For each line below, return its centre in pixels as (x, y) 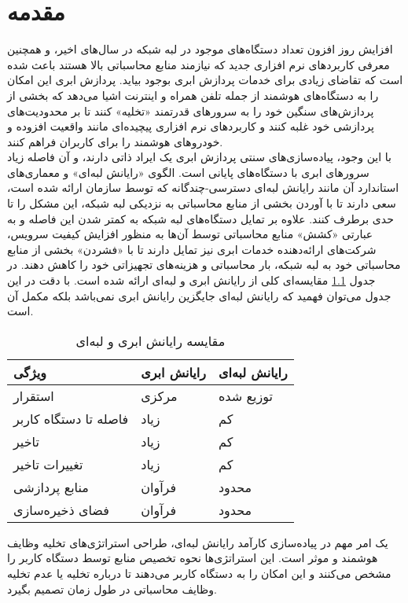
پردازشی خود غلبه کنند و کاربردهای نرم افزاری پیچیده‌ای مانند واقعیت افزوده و (191, 126)
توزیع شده (245, 395)
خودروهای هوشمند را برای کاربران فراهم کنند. (115, 141)
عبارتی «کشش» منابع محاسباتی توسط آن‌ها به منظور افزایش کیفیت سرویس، (190, 234)
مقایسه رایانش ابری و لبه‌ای (151, 340)
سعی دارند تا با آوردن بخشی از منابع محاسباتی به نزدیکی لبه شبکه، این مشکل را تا (202, 203)
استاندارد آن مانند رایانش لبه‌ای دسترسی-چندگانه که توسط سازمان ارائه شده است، (203, 188)
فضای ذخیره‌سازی (61, 509)
